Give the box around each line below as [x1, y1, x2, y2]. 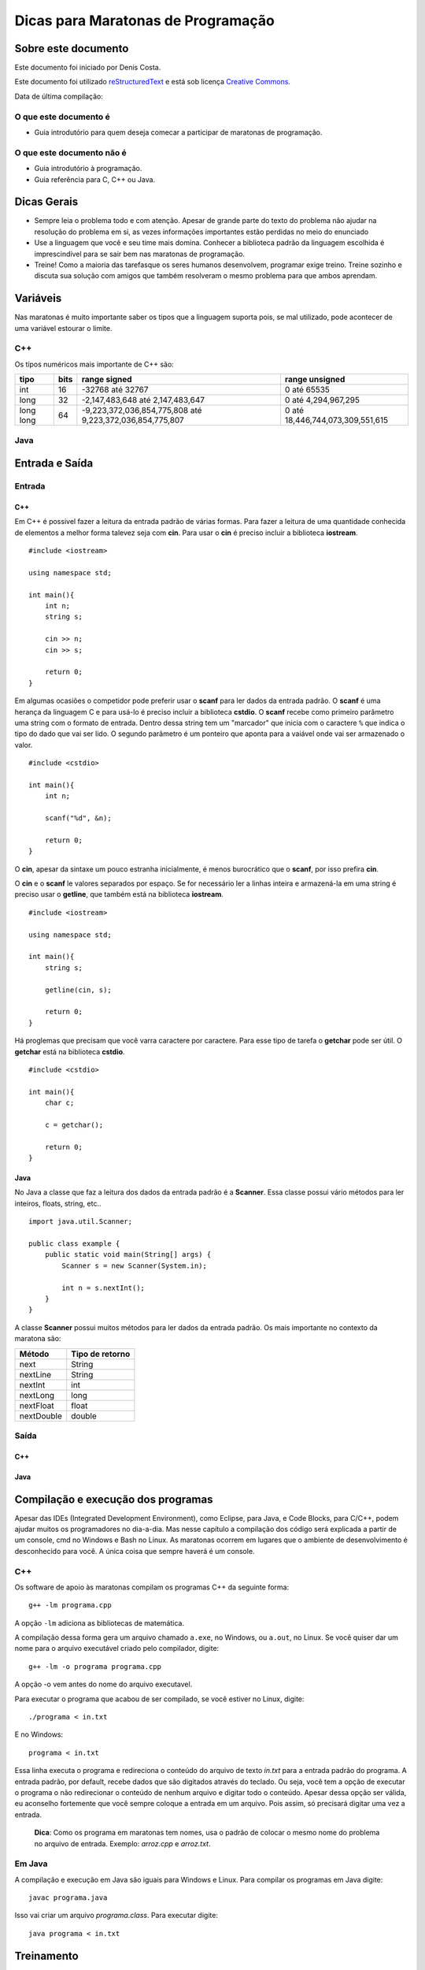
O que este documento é [14, 111, 110, 122]
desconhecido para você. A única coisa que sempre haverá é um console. [14, 1546, 255, 1556]
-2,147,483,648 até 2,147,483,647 [81, 395, 205, 406]
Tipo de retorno [71, 1348, 131, 1359]
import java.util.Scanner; [28, 1217, 133, 1226]
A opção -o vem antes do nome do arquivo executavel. [14, 1679, 193, 1689]
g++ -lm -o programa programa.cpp [28, 1662, 161, 1671]
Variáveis [14, 292, 62, 305]
